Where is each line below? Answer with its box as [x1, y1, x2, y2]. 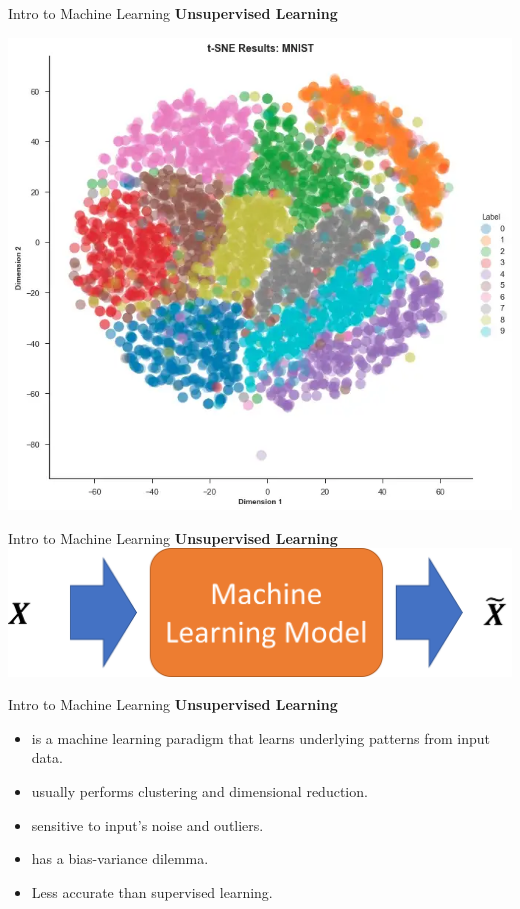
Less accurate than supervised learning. [31, 881, 273, 902]
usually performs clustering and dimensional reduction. [31, 780, 368, 801]
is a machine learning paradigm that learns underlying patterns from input [31, 727, 491, 748]
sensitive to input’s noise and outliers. [31, 814, 264, 835]
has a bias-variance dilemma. [31, 848, 209, 869]
